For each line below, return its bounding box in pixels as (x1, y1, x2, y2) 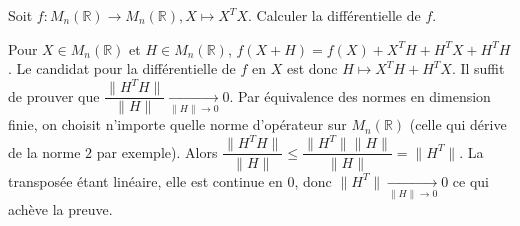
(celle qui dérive (409, 114, 507, 135)
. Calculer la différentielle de (247, 5, 421, 25)
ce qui (452, 170, 489, 191)
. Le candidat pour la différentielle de (8, 58, 236, 79)
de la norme (8, 141, 81, 162)
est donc (286, 58, 338, 79)
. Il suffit (451, 58, 505, 79)
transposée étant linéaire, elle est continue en (8, 170, 283, 191)
